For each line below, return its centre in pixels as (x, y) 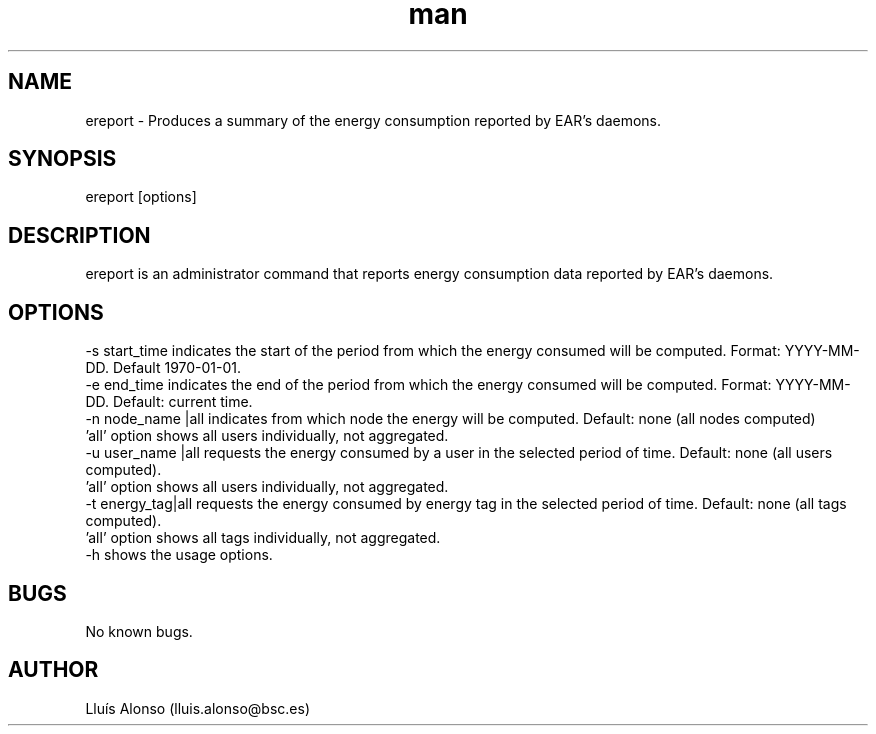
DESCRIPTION (79, 235)
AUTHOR (53, 670)
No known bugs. (139, 631)
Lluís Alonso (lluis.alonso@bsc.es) (197, 708)
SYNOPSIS (62, 159)
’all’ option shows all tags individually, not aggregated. (263, 538)
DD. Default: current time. (169, 402)
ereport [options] (141, 197)
